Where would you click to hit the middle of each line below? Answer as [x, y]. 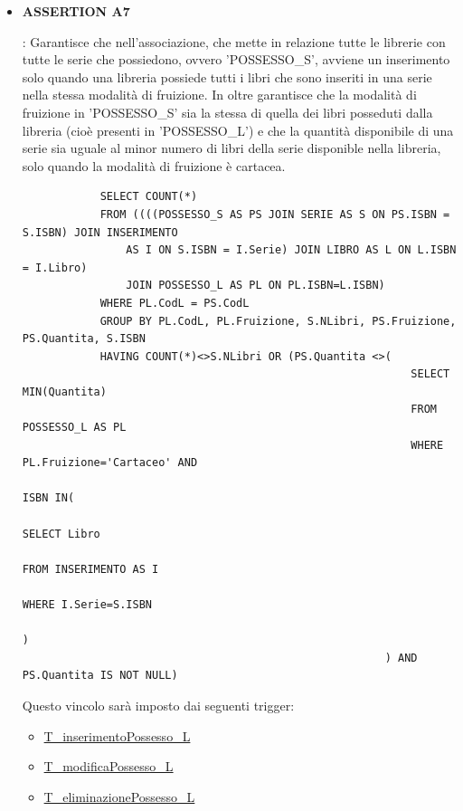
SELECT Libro [61, 534]
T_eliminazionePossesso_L [119, 796]
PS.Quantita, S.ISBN [84, 339]
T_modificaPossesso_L [109, 766]
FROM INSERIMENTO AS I [90, 569]
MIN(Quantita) [64, 391]
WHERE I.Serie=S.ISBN [87, 605]
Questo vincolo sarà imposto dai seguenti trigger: [158, 705]
